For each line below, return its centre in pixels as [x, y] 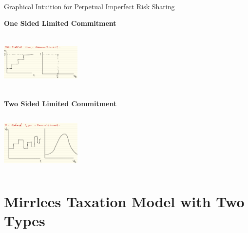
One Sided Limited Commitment [60, 23]
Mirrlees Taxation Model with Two [124, 201]
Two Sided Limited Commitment [60, 104]
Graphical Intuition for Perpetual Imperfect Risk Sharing [89, 6]
